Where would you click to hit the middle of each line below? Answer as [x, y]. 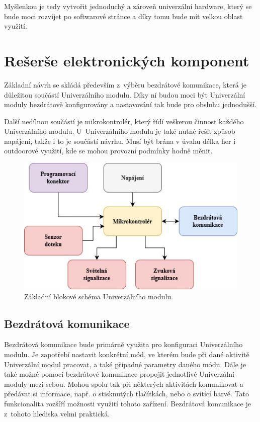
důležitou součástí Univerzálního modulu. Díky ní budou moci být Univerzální [125, 94]
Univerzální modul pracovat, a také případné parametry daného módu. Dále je [125, 364]
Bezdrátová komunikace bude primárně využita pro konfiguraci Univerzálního [123, 344]
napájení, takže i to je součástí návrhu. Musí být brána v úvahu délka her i [120, 141]
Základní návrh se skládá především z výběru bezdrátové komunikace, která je [125, 84]
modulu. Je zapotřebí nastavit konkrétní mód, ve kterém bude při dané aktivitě [127, 354]
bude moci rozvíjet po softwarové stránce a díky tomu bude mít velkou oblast [123, 16]
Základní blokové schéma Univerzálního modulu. [99, 296]
